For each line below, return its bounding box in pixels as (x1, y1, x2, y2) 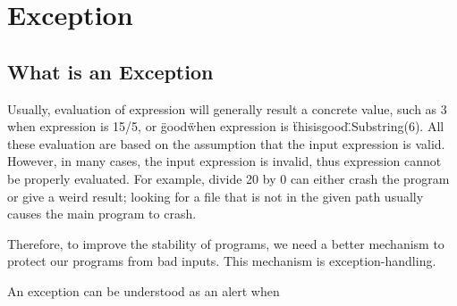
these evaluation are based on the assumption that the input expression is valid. (7, 134, 445, 153)
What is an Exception (7, 57, 214, 85)
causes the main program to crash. (7, 204, 197, 223)
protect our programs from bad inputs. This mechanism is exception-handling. (7, 252, 436, 270)
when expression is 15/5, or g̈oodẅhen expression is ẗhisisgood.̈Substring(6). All (7, 117, 444, 136)
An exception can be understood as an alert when (7, 281, 280, 300)
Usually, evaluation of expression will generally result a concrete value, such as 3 (7, 99, 447, 118)
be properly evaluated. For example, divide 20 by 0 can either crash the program (7, 169, 450, 187)
